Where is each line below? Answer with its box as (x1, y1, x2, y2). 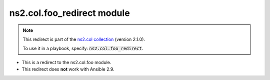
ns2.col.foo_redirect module (9, 7, 130, 18)
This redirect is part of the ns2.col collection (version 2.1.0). (22, 36, 145, 42)
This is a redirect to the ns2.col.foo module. (21, 59, 111, 65)
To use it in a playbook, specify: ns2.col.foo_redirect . (22, 45, 143, 52)
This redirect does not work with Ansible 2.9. (21, 66, 114, 72)
